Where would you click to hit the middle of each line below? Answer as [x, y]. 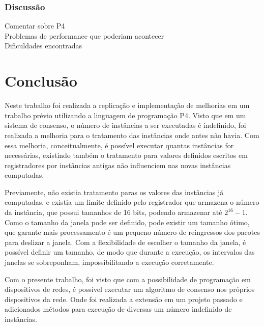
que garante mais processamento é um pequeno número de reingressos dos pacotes [133, 232]
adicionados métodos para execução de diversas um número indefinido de [118, 309]
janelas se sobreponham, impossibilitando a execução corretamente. [109, 262]
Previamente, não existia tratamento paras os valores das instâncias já [114, 192]
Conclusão [41, 81]
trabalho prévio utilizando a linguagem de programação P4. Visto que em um [125, 115]
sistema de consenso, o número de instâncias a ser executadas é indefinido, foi [125, 125]
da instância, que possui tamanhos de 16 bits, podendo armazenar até [113, 212]
